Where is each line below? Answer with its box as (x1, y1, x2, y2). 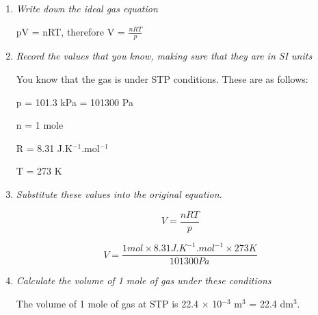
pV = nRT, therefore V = (16, 24, 125, 38)
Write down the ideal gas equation (16, 1, 158, 15)
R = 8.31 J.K (16, 140, 72, 155)
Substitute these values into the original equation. (16, 186, 222, 201)
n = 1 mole (16, 118, 64, 132)
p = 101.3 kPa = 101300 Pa (16, 94, 133, 109)
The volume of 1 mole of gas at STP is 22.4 (16, 296, 199, 310)
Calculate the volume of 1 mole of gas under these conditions (16, 273, 271, 288)
